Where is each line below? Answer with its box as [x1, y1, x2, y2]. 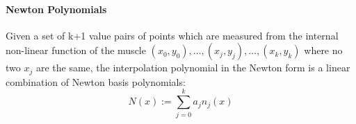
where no [304, 43, 343, 57]
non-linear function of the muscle [6, 43, 146, 57]
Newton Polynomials [6, 1, 107, 16]
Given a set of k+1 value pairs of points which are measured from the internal [6, 28, 339, 42]
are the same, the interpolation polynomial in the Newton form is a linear [35, 60, 350, 75]
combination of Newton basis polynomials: [6, 74, 186, 89]
